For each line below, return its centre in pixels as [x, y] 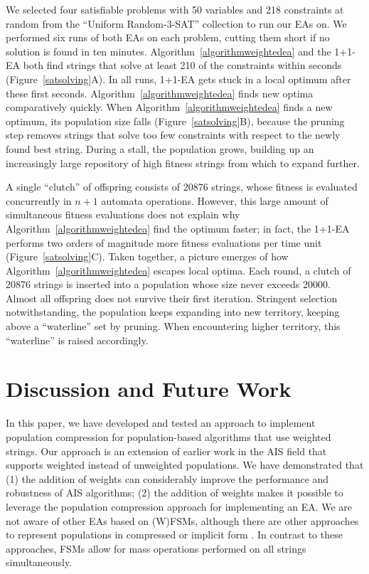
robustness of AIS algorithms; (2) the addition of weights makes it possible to [175, 493]
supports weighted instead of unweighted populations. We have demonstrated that [185, 465]
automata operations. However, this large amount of [215, 200]
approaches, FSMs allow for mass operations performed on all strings [156, 548]
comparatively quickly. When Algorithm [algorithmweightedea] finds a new [169, 107]
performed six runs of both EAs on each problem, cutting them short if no [168, 37]
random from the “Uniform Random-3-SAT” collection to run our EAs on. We [176, 23]
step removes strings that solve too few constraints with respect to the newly [173, 135]
